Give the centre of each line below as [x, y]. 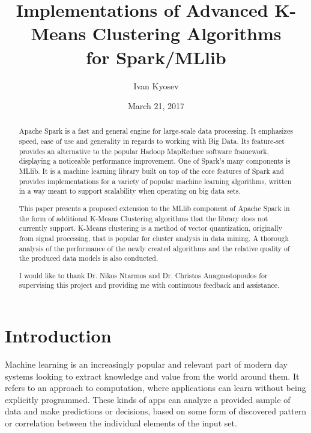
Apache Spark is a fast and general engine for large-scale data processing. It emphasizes [156, 131]
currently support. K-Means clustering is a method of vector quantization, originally [150, 228]
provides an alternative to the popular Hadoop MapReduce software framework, [144, 151]
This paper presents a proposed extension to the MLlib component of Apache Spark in [154, 208]
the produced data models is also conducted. [89, 258]
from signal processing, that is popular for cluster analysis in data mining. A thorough [154, 238]
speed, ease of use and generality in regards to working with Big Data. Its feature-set [152, 141]
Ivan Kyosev [156, 85]
